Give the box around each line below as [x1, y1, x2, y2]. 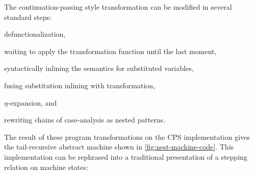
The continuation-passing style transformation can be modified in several [4, 2, 232, 12]
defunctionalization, [4, 29, 66, 39]
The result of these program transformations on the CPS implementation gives [4, 131, 250, 142]
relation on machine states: [4, 161, 88, 172]
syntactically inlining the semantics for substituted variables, [4, 63, 194, 73]
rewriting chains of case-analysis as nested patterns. [4, 114, 166, 125]
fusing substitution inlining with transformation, [4, 80, 156, 90]
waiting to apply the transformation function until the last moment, [4, 45, 217, 56]
